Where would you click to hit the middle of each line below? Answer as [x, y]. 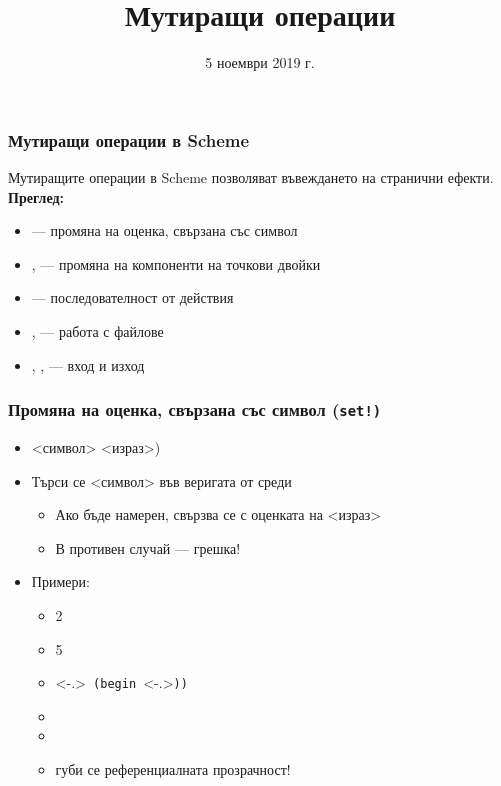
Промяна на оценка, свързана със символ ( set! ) [195, 409]
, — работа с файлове [97, 330]
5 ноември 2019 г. [260, 62]
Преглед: [36, 196]
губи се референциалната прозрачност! [173, 768]
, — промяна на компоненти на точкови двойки [176, 263]
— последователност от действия [132, 297]
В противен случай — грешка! [148, 547]
